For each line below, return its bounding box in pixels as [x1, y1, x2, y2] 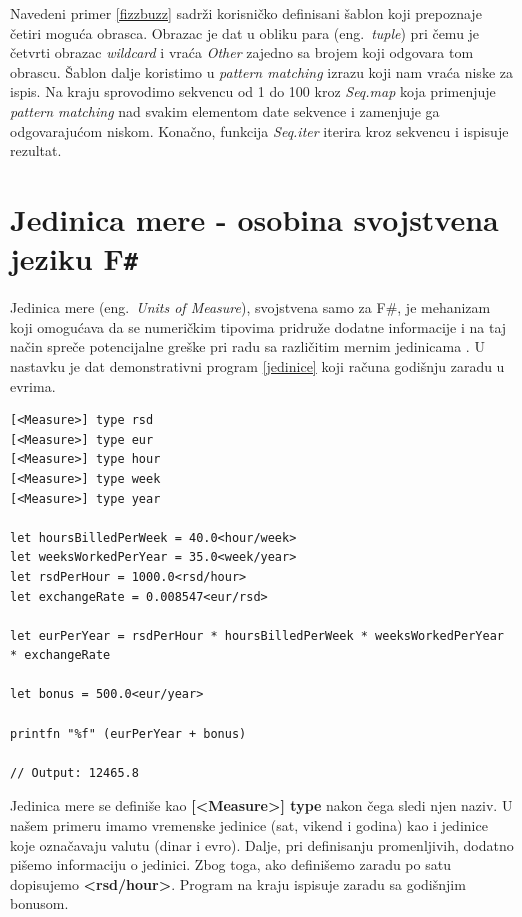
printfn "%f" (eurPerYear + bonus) [10, 726, 247, 741]
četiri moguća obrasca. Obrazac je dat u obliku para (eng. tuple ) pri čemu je [10, 22, 480, 43]
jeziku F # [10, 238, 139, 279]
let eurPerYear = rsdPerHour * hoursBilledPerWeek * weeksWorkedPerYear [10, 628, 504, 643]
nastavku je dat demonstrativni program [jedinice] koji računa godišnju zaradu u [10, 355, 505, 376]
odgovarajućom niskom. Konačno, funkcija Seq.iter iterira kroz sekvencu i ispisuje [10, 120, 509, 141]
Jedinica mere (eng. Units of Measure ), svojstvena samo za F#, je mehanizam [10, 297, 491, 318]
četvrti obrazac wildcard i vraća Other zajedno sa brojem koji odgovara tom [10, 42, 474, 63]
